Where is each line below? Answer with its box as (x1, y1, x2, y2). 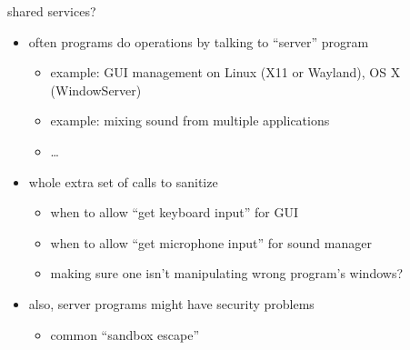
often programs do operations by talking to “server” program (28, 32, 369, 51)
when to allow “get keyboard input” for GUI (50, 203, 299, 222)
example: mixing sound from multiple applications (50, 111, 330, 130)
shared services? (7, 2, 96, 20)
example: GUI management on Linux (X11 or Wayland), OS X (50, 63, 401, 82)
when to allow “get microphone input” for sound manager (50, 233, 372, 252)
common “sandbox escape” (50, 325, 200, 344)
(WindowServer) (50, 80, 142, 99)
